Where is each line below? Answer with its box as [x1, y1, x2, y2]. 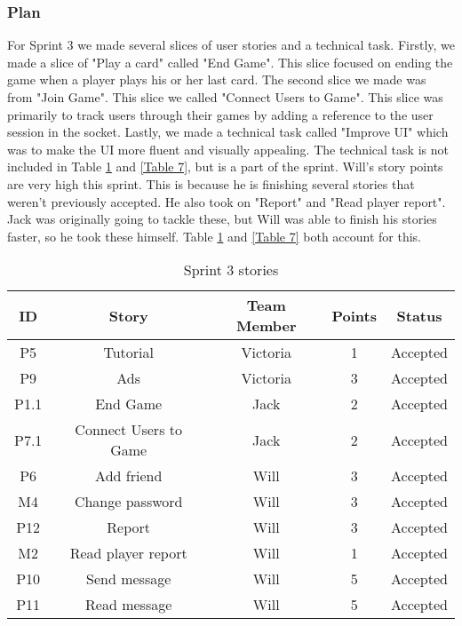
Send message [86, 568, 171, 590]
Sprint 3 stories [183, 259, 279, 281]
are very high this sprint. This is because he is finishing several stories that [7, 174, 415, 193]
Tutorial [103, 342, 154, 363]
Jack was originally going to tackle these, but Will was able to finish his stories [7, 210, 437, 228]
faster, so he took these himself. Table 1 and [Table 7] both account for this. [7, 226, 422, 245]
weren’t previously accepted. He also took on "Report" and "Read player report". [7, 192, 446, 210]
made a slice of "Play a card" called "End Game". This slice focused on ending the [7, 52, 453, 71]
